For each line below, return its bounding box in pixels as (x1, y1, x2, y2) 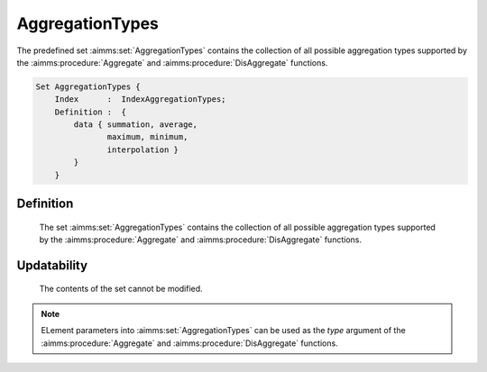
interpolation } (106, 144, 179, 155)
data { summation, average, (73, 120, 198, 130)
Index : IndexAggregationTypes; (54, 95, 226, 104)
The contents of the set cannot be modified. (39, 284, 203, 295)
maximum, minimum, (106, 132, 188, 142)
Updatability (16, 258, 88, 273)
